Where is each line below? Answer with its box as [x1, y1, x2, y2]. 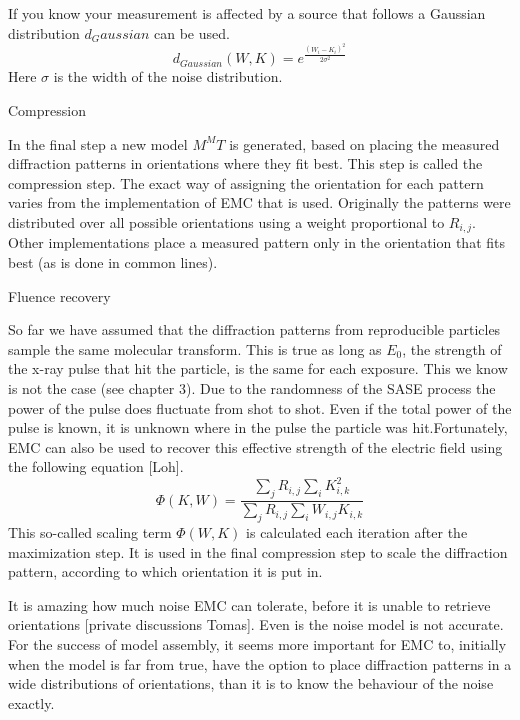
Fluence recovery [8, 285, 111, 306]
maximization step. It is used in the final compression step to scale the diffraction [8, 541, 508, 562]
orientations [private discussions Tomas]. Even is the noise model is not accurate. [8, 614, 504, 635]
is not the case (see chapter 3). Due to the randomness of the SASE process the [8, 377, 496, 398]
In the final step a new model [8, 133, 188, 154]
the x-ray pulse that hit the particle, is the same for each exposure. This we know [8, 358, 508, 379]
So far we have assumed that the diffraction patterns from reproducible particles [8, 319, 501, 340]
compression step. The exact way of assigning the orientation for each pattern [8, 172, 484, 193]
